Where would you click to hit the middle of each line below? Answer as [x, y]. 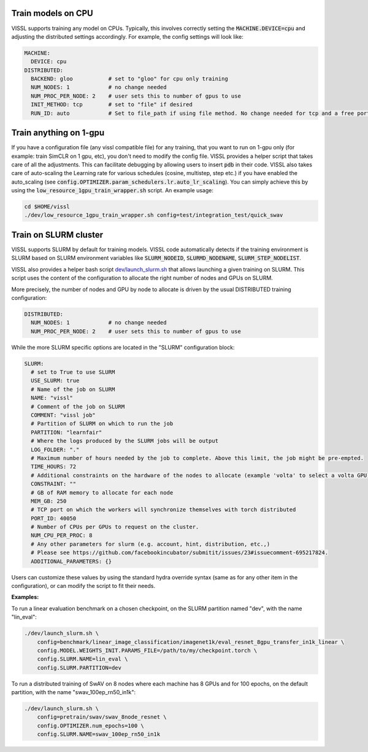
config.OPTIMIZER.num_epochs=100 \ [90, 726]
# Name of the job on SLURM [73, 389]
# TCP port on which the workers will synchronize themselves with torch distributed [163, 510]
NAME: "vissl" [52, 398]
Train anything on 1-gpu [58, 133]
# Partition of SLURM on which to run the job [102, 424]
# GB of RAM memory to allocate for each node [102, 492]
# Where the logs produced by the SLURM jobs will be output [125, 441]
